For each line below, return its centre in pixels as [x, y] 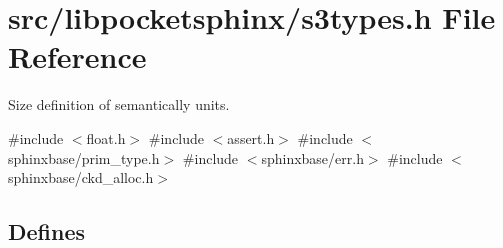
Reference [77, 56]
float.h [106, 137]
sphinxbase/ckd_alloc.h [81, 177]
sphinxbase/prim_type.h [84, 157]
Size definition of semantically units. [119, 104]
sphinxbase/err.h [312, 157]
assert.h [251, 137]
